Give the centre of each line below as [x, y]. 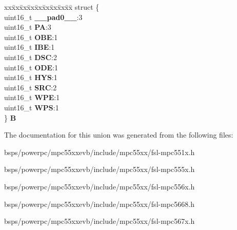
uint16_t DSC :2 [31, 57]
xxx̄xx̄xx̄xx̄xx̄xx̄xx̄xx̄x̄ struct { [52, 7]
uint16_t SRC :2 [31, 87]
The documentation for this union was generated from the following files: [119, 135]
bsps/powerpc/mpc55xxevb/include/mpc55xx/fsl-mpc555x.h [100, 169]
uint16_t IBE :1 [29, 47]
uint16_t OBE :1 [31, 37]
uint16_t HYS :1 [31, 77]
